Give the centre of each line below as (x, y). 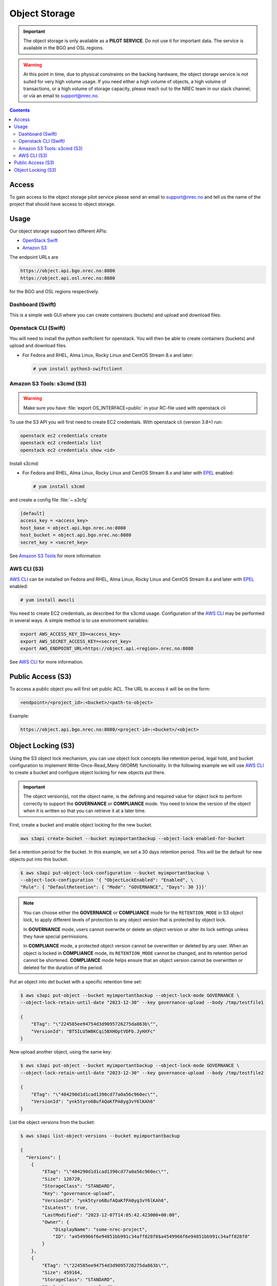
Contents (20, 110)
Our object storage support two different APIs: (58, 231)
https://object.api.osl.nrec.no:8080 (68, 278)
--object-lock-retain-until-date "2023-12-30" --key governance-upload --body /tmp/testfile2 (142, 1073)
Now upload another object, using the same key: (61, 1052)
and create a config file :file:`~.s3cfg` (49, 500)
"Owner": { (55, 1222)
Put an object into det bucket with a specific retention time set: (76, 981)
